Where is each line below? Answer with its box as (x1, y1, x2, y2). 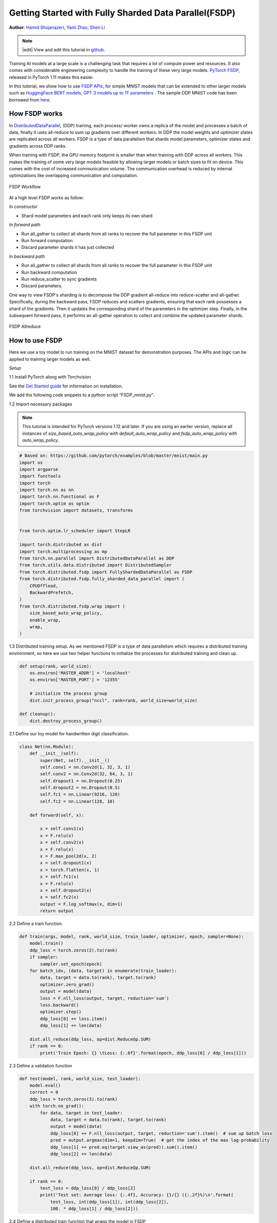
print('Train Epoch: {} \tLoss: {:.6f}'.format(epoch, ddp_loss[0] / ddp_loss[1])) (40, 1050, 247, 1056)
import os (19, 460, 43, 465)
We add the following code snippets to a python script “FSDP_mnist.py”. (9, 392, 154, 398)
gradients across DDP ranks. (9, 143, 67, 149)
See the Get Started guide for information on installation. (9, 383, 123, 389)
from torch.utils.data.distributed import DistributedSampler (19, 563, 172, 568)
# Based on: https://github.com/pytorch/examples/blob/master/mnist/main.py (19, 453, 208, 458)
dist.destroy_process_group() (29, 718, 102, 724)
